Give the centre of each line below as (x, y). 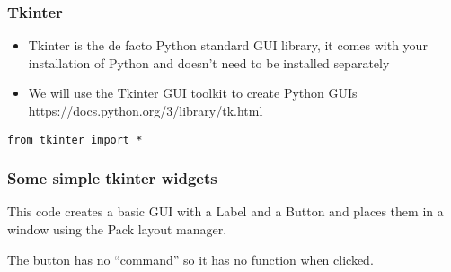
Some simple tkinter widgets (112, 178)
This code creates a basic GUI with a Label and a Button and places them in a (225, 211)
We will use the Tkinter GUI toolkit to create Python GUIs (193, 93)
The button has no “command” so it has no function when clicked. (190, 259)
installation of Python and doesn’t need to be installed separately (209, 62)
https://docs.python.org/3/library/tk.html (146, 110)
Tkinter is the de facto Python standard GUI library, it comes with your (228, 45)
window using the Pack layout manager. (117, 229)
